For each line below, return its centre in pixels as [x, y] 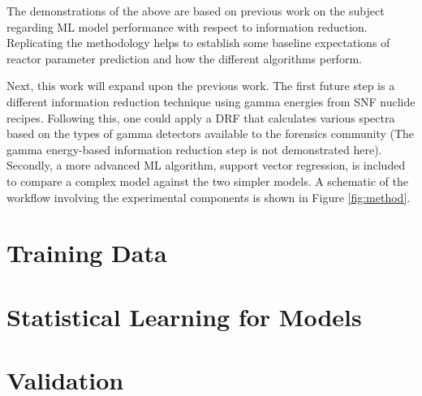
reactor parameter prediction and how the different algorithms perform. [184, 58]
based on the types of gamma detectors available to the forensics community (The [211, 133]
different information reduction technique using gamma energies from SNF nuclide [211, 101]
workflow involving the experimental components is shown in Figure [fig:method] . [209, 197]
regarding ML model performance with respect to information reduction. [187, 26]
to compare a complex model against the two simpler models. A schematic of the [207, 181]
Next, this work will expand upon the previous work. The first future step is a [201, 86]
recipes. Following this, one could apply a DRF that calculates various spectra [201, 117]
